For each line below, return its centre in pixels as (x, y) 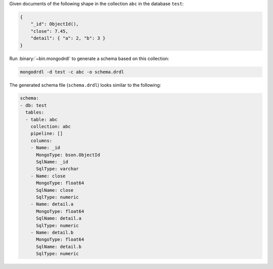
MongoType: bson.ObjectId (68, 155)
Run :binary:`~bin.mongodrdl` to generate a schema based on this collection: (89, 59)
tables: (35, 113)
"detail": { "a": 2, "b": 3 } (68, 38)
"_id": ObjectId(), (55, 24)
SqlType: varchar (58, 169)
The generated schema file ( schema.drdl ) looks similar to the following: (85, 85)
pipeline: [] (47, 133)
